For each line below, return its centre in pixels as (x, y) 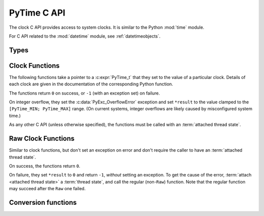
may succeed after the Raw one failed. (47, 189)
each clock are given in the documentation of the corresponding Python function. (91, 84)
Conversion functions (43, 202)
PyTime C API (37, 13)
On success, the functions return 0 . (45, 166)
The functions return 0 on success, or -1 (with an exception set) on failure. (85, 93)
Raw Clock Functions (42, 139)
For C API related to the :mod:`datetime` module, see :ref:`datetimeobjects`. (85, 36)
